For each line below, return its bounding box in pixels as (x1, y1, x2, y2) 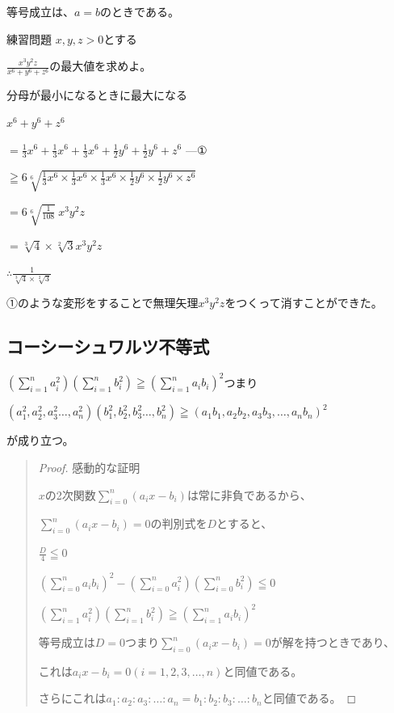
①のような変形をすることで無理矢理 (6, 294, 199, 311)
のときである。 (100, 3, 179, 19)
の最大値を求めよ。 (49, 57, 152, 74)
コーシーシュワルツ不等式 (6, 334, 210, 359)
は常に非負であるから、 (187, 486, 312, 503)
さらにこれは (38, 690, 107, 707)
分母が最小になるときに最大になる (6, 86, 187, 103)
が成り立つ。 (6, 432, 74, 449)
